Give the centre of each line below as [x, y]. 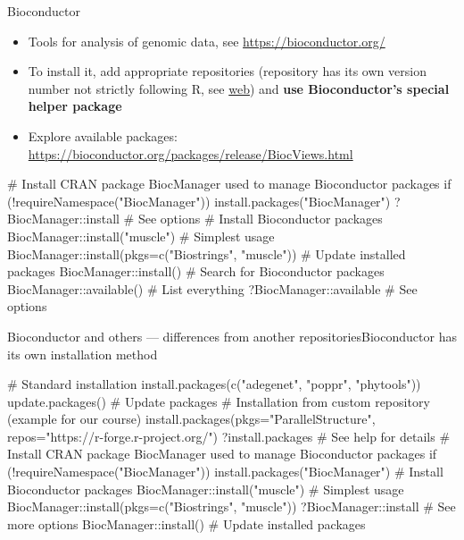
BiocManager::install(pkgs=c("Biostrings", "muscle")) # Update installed [207, 253]
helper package [75, 106]
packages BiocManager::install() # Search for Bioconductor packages [196, 271]
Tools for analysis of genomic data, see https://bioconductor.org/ [207, 41]
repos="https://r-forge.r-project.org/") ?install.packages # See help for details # [229, 436]
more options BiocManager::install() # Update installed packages [186, 523]
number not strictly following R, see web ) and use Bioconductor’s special [239, 88]
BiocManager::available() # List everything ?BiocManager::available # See [212, 288]
